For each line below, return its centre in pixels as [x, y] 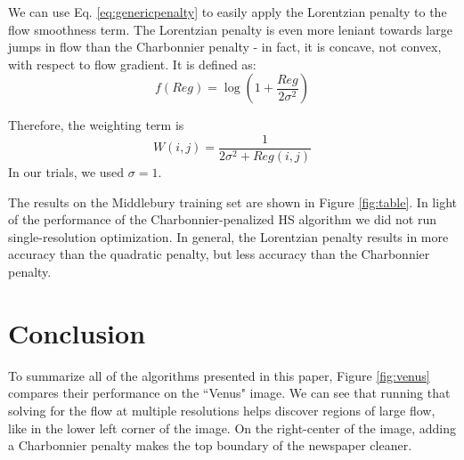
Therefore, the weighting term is [96, 125]
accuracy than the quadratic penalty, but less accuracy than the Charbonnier [219, 254]
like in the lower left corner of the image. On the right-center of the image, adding [232, 428]
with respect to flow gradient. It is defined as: [132, 64]
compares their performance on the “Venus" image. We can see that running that [229, 393]
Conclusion [77, 332]
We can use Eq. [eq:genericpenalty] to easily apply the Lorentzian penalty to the [228, 12]
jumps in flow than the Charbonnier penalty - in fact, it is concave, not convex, [225, 47]
